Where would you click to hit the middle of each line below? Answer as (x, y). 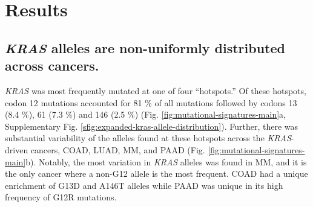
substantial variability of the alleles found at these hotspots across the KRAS (148, 138)
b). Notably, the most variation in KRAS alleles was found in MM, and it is (166, 161)
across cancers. (52, 65)
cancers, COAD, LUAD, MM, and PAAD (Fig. (118, 149)
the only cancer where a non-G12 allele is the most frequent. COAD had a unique (156, 174)
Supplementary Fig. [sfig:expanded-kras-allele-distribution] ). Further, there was (152, 126)
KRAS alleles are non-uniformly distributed (145, 47)
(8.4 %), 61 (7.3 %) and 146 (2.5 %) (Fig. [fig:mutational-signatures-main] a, (145, 114)
